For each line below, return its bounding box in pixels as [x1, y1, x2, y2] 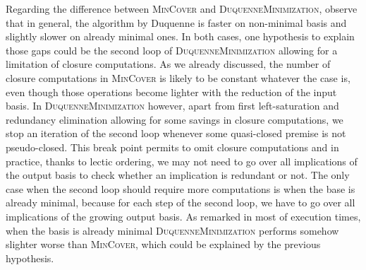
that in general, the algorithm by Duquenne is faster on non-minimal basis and [6, 15, 347, 30]
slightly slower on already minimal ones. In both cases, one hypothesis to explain [6, 29, 355, 44]
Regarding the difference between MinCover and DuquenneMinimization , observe [6, 1, 358, 16]
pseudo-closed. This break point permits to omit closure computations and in [6, 139, 339, 154]
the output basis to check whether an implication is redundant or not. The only [6, 168, 350, 182]
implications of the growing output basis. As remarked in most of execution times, [6, 209, 361, 223]
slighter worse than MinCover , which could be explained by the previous [6, 237, 321, 252]
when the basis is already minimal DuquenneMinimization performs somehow [6, 223, 339, 237]
